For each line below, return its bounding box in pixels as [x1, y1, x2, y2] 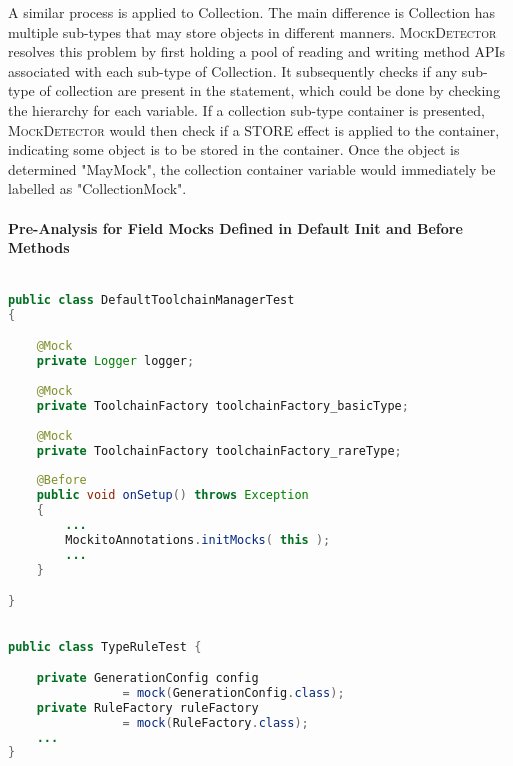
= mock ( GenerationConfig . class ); [122, 685, 345, 700]
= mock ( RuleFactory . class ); [122, 715, 309, 730]
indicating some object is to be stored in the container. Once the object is [8, 139, 460, 160]
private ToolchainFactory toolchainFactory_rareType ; [36, 443, 402, 458]
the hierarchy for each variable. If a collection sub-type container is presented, [8, 99, 485, 120]
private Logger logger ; [36, 354, 195, 369]
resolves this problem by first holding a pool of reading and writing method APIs [8, 41, 506, 62]
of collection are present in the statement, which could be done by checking [39, 80, 501, 101]
